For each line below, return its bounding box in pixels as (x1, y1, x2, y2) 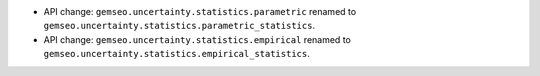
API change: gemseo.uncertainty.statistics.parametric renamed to (43, 6, 357, 17)
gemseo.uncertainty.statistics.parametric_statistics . (43, 20, 315, 32)
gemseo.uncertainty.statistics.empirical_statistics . (43, 48, 310, 60)
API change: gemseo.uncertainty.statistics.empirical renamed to (43, 33, 352, 45)
